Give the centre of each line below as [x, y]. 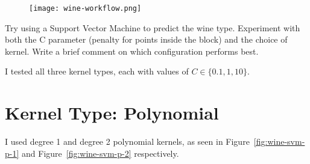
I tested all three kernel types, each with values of [97, 71]
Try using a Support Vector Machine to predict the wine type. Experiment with [153, 27]
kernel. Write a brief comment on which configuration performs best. [132, 51]
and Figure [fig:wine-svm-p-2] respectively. [100, 153]
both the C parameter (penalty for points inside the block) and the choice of [146, 39]
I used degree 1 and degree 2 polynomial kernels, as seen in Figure [127, 141]
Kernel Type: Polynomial [112, 113]
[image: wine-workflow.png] [85, 8]
